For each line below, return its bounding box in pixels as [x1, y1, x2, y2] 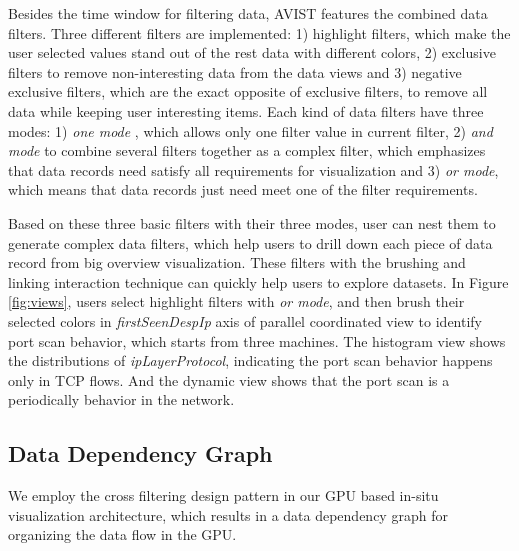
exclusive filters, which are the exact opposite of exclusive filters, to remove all [8, 81, 488, 102]
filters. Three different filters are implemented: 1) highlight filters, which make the [8, 22, 511, 43]
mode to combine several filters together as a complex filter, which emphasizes [8, 140, 486, 161]
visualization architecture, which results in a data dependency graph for [8, 504, 448, 525]
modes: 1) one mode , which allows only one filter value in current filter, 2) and [8, 120, 493, 141]
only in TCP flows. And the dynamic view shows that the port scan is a [8, 369, 450, 390]
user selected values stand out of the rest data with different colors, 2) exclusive [8, 42, 496, 63]
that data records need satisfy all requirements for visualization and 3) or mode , [8, 159, 499, 180]
